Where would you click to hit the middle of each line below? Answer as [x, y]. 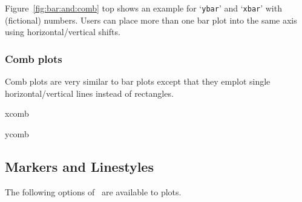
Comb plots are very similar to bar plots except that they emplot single [138, 81]
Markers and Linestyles [79, 166]
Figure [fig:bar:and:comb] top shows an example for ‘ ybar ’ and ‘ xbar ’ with [143, 8]
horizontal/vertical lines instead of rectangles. [89, 93]
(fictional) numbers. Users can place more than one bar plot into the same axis [151, 20]
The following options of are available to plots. [93, 191]
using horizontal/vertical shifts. [63, 32]
